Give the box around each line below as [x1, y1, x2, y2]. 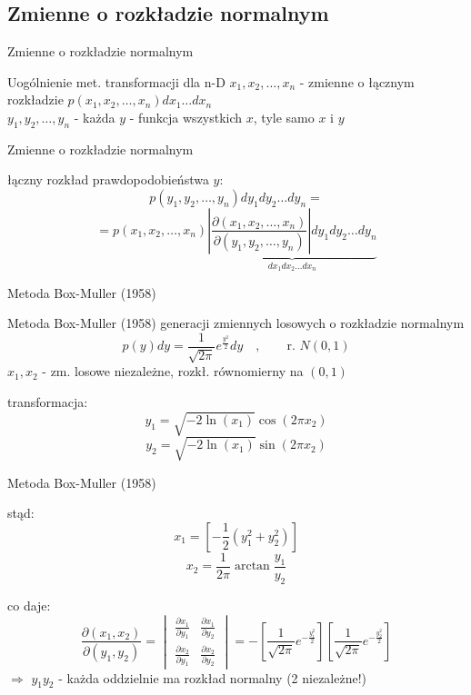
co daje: [7, 595, 51, 614]
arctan [234, 560, 270, 573]
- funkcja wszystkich [129, 107, 243, 126]
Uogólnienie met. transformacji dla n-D [7, 72, 225, 91]
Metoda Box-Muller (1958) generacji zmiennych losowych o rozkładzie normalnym [7, 313, 465, 333]
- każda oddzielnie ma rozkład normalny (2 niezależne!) [58, 668, 367, 687]
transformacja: [7, 392, 88, 412]
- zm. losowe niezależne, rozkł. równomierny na [42, 362, 304, 381]
